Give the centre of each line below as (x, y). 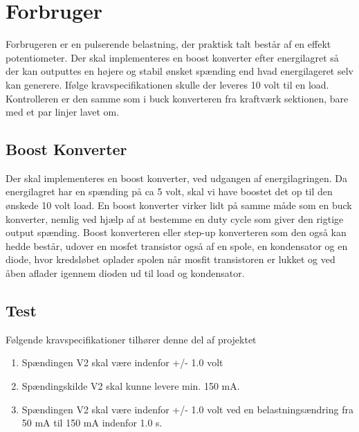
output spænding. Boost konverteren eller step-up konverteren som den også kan (176, 232)
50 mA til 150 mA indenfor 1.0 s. (92, 423)
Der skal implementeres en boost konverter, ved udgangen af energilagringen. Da (176, 178)
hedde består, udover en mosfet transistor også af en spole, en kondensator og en (177, 245)
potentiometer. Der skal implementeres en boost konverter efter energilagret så (172, 57)
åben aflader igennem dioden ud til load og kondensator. (125, 273)
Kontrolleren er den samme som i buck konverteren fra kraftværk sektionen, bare (177, 98)
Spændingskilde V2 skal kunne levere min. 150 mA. (131, 386)
